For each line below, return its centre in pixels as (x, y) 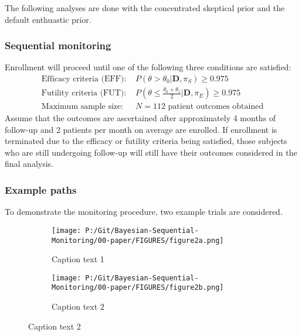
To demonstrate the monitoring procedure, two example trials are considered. (144, 212)
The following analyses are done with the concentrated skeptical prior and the (145, 8)
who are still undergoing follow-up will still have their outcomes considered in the (151, 152)
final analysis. (29, 164)
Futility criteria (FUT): (84, 93)
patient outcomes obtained (216, 107)
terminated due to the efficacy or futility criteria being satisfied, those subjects (146, 141)
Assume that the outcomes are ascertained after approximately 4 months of (140, 118)
